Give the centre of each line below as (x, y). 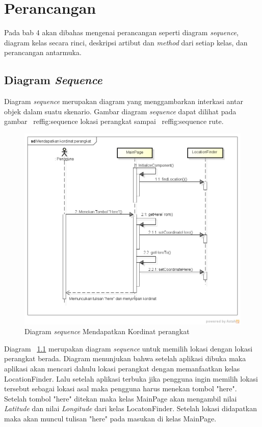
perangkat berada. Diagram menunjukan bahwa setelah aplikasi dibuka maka (125, 358)
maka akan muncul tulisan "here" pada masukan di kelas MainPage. (110, 419)
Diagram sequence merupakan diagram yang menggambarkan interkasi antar (124, 101)
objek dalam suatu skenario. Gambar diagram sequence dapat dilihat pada (120, 111)
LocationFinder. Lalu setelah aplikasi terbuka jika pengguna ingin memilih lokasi (131, 378)
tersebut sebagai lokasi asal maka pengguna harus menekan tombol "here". (121, 388)
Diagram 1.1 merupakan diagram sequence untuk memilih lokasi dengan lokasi (128, 348)
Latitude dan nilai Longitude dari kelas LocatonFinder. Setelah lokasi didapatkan (130, 408)
